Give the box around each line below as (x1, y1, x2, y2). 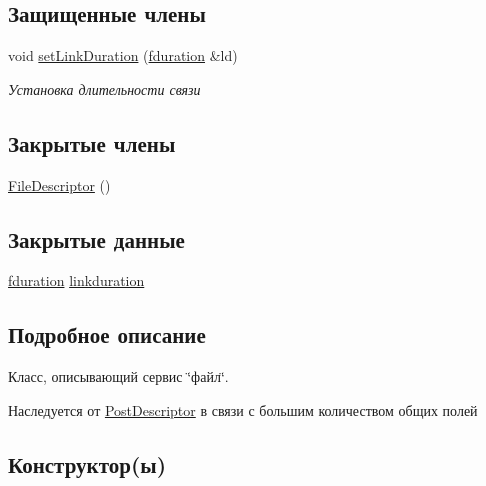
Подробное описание (8, 319, 206, 350)
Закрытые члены (8, 127, 176, 158)
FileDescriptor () (8, 174, 111, 195)
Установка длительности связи (8, 78, 201, 99)
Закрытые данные (8, 223, 185, 254)
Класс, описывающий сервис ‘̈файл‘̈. (8, 366, 229, 387)
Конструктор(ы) (8, 448, 167, 479)
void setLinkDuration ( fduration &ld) (8, 45, 238, 66)
